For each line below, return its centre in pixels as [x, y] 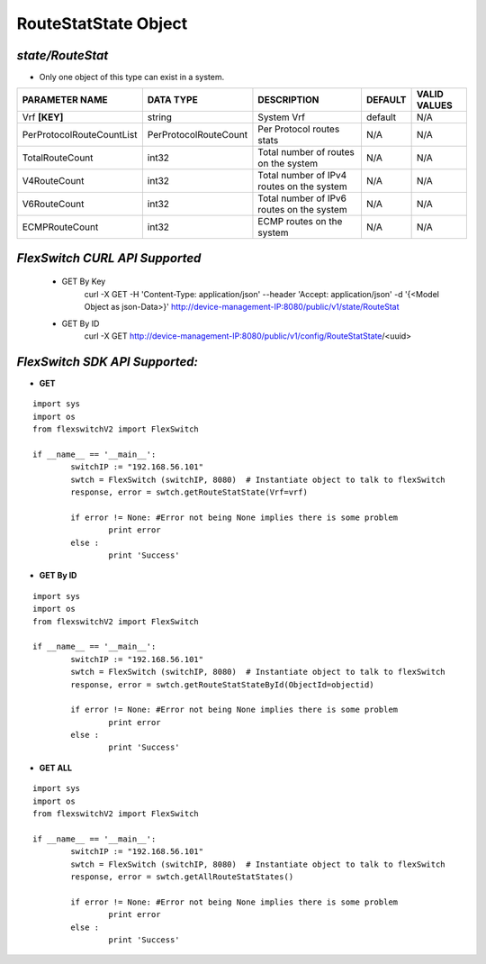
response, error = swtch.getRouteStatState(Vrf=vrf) [189, 492]
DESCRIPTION [288, 100]
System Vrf [282, 117]
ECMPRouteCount [60, 227]
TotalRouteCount [58, 158]
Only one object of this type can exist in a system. [132, 77]
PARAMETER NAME [65, 100]
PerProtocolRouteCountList [80, 135]
